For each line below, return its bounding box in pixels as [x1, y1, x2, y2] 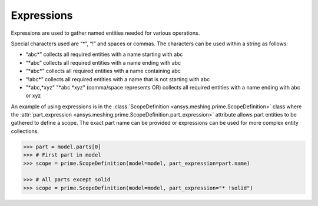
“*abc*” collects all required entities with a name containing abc [25, 68, 181, 75]
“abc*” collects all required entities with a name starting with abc [25, 51, 183, 58]
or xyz [25, 92, 41, 99]
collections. [11, 127, 39, 135]
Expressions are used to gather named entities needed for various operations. [11, 29, 200, 36]
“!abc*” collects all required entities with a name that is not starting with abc [25, 75, 210, 82]
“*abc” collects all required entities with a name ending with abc [25, 59, 181, 66]
